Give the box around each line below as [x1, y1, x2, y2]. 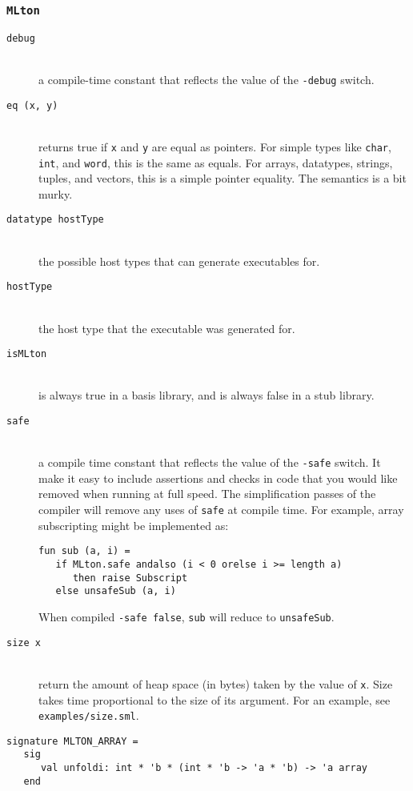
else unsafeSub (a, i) [55, 585, 176, 597]
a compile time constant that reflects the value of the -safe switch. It [38, 454, 381, 471]
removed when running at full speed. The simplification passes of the [38, 485, 376, 502]
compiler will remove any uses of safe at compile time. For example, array [38, 501, 404, 518]
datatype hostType [6, 214, 104, 226]
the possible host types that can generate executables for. [38, 252, 320, 269]
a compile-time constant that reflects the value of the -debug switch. [38, 71, 375, 88]
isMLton [6, 348, 47, 360]
